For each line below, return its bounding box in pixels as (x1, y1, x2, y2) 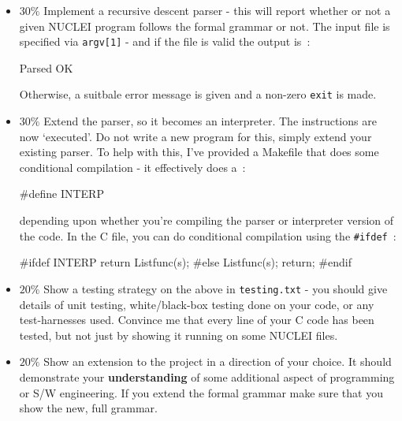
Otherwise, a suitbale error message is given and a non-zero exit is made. (19, 86, 377, 102)
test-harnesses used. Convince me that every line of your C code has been (19, 311, 374, 328)
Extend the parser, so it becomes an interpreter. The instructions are (43, 113, 377, 129)
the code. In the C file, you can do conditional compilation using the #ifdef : (19, 227, 396, 244)
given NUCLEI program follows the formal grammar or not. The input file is (19, 17, 390, 34)
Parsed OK (19, 59, 73, 76)
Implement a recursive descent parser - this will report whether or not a (43, 2, 391, 18)
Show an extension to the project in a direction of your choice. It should (43, 353, 392, 370)
